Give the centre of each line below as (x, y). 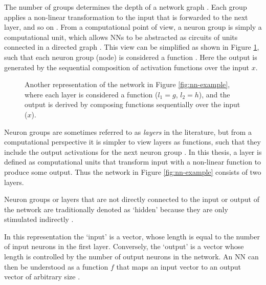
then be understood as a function (56, 266)
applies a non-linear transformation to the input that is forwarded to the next (126, 17)
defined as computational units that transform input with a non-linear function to (133, 162)
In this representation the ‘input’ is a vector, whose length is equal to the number (132, 236)
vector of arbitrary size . (42, 277)
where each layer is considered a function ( (91, 94)
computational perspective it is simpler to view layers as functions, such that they (132, 142)
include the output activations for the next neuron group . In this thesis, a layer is (133, 151)
